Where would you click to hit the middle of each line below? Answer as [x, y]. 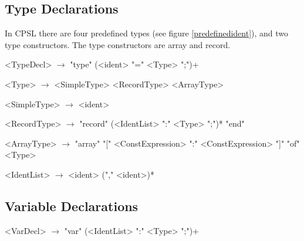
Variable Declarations [72, 206]
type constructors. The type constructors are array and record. [118, 44]
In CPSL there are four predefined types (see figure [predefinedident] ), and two [147, 33]
